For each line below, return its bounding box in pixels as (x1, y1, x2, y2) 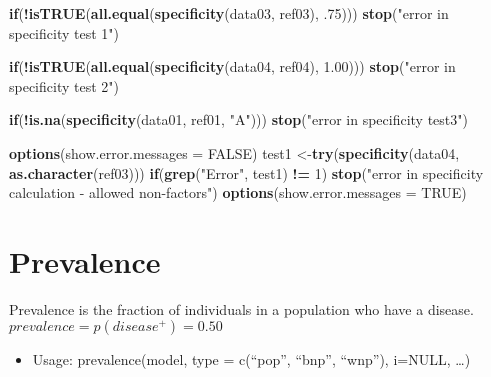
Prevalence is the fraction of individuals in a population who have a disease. (9, 298, 474, 319)
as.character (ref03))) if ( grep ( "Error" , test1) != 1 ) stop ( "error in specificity (9, 162, 484, 183)
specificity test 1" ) (9, 22, 119, 43)
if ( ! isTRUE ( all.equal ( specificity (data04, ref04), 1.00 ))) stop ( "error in (9, 56, 456, 77)
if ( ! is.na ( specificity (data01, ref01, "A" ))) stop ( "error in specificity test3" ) (9, 109, 468, 130)
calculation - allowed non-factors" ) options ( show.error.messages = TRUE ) (9, 182, 467, 203)
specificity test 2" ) (9, 75, 119, 96)
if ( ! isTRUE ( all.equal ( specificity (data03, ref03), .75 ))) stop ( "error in (9, 3, 449, 23)
